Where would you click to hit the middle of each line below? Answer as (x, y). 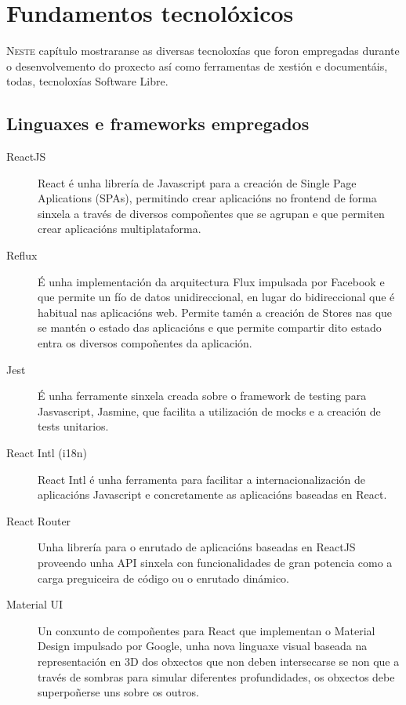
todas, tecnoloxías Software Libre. (87, 81)
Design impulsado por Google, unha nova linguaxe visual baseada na (203, 646)
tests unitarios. (73, 426)
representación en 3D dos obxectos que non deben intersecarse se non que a (219, 661)
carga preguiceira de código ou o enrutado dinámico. (164, 578)
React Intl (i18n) (47, 453)
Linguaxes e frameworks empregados (158, 124)
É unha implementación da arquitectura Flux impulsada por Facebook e (211, 281)
